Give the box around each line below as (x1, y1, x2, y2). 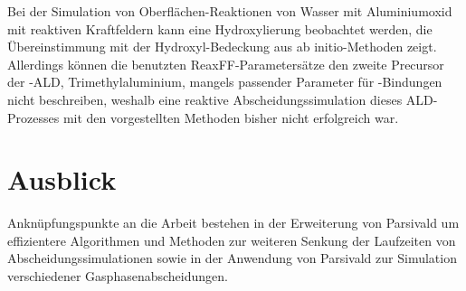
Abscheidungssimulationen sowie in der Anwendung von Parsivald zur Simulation (7, 249, 457, 268)
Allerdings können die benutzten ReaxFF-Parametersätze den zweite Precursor (7, 54, 444, 73)
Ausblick (7, 161, 117, 198)
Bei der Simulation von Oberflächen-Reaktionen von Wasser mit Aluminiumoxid (7, 2, 452, 20)
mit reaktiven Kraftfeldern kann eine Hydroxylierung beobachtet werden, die (7, 19, 433, 38)
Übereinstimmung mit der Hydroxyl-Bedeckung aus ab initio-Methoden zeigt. (7, 37, 437, 56)
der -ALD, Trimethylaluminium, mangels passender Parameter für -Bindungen (7, 72, 442, 91)
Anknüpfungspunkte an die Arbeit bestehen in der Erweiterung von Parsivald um (7, 213, 460, 232)
